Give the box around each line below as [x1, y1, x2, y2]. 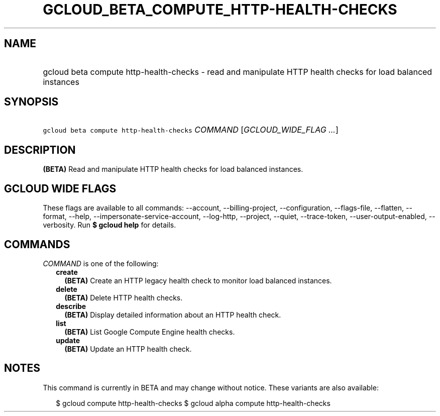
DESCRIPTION [4, 143, 76, 156]
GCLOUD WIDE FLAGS [4, 182, 117, 195]
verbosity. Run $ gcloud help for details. [43, 221, 176, 230]
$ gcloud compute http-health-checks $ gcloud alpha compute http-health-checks [56, 398, 331, 407]
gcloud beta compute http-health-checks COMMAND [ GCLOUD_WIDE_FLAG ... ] [43, 125, 339, 135]
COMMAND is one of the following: [43, 259, 159, 268]
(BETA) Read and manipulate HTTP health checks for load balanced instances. [43, 165, 303, 174]
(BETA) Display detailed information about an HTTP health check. [64, 310, 281, 319]
